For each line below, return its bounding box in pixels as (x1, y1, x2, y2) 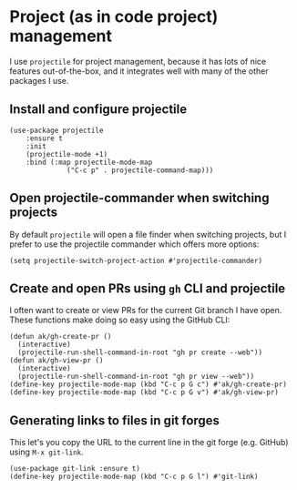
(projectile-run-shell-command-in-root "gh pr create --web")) (17, 348, 262, 357)
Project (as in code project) (9, 6, 219, 27)
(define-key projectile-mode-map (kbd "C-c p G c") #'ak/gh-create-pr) (9, 380, 287, 389)
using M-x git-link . (9, 446, 84, 457)
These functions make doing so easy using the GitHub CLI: (9, 314, 230, 325)
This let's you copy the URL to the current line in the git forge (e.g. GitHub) (9, 437, 289, 448)
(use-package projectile (9, 126, 104, 135)
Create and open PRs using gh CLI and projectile (9, 281, 286, 296)
